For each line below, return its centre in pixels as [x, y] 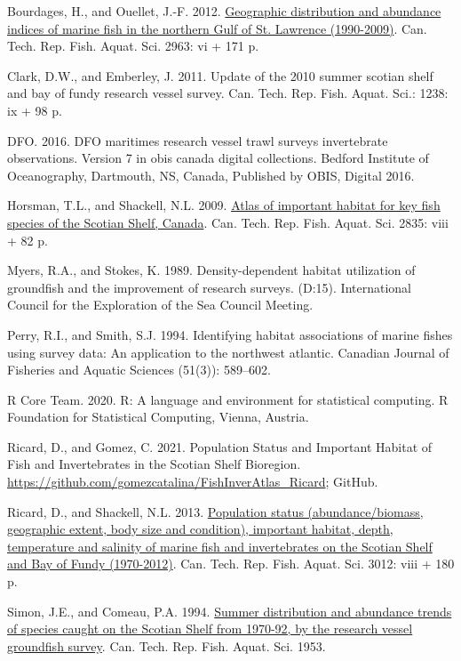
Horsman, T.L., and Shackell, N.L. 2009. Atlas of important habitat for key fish [224, 205]
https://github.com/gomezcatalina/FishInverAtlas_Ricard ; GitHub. [193, 482]
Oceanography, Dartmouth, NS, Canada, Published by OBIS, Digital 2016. [211, 175]
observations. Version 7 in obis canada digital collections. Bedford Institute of [218, 158]
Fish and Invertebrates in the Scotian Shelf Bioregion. [154, 464]
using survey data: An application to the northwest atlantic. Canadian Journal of [228, 352]
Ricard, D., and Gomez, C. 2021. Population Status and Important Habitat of [220, 446]
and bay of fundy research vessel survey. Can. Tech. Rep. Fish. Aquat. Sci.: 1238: [228, 93]
